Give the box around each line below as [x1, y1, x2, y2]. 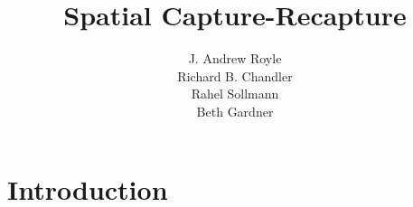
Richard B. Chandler [177, 66, 293, 85]
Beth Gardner [196, 101, 274, 120]
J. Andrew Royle [188, 49, 282, 68]
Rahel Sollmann [191, 84, 279, 103]
